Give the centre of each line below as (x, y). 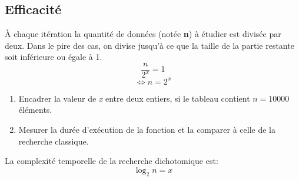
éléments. (35, 110)
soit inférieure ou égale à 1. (54, 57)
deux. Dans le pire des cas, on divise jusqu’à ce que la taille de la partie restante (149, 45)
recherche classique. (54, 141)
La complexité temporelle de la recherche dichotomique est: (112, 161)
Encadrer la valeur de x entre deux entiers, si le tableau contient (134, 98)
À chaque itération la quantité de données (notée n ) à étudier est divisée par (143, 34)
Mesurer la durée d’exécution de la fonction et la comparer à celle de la (147, 130)
